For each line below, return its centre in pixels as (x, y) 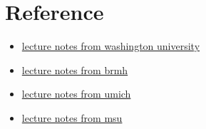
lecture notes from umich (76, 94)
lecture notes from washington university (111, 46)
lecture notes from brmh (75, 69)
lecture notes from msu (72, 117)
